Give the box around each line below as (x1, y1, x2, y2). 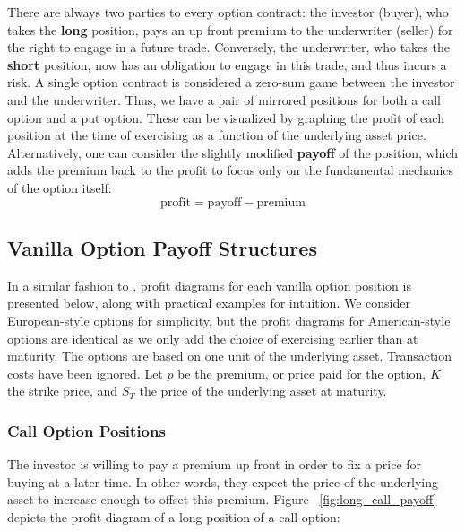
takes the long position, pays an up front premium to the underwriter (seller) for (7, 20, 453, 39)
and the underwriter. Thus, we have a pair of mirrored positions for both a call (7, 90, 441, 109)
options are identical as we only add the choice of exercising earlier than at (7, 328, 418, 347)
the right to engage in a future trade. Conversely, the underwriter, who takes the (7, 38, 450, 57)
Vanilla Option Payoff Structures (7, 233, 317, 261)
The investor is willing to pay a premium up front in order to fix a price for (7, 455, 422, 474)
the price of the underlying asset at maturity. (139, 381, 387, 400)
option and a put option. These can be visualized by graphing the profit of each (7, 108, 444, 126)
